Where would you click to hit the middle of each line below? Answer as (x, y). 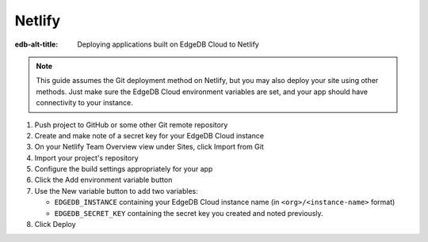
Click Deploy (55, 225)
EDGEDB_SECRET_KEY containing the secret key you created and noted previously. (189, 213)
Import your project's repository (86, 157)
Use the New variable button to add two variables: (116, 191)
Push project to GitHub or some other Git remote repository (131, 125)
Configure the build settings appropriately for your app (124, 169)
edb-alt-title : (36, 44)
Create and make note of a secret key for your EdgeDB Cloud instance (149, 135)
